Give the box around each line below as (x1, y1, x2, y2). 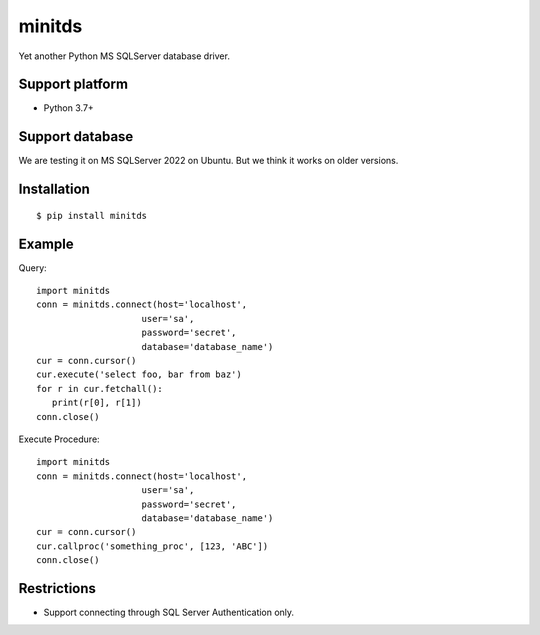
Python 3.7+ (43, 102, 94, 114)
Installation (18, 181, 90, 198)
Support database (18, 128, 134, 145)
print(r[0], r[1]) (51, 397, 142, 409)
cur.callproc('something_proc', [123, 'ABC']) (36, 540, 269, 552)
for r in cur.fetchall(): (36, 383, 164, 394)
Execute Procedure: (18, 433, 100, 445)
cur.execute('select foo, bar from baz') (36, 369, 242, 380)
